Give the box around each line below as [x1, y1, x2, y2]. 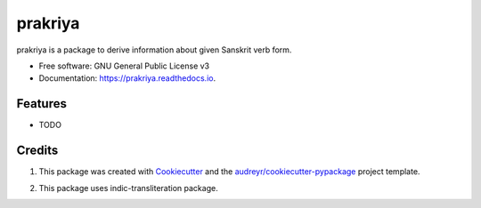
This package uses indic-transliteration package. [38, 182, 218, 193]
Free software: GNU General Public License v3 [38, 60, 210, 71]
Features [16, 96, 67, 111]
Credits [16, 143, 59, 158]
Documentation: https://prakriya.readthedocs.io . [38, 73, 216, 84]
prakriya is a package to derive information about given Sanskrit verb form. [16, 44, 292, 55]
